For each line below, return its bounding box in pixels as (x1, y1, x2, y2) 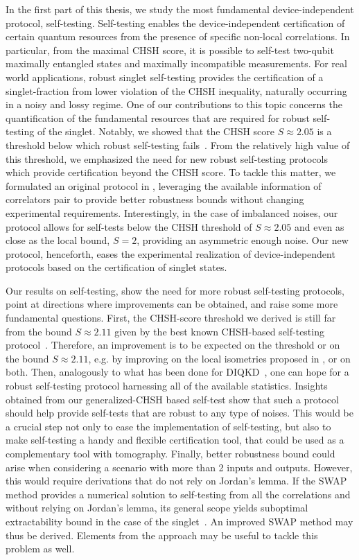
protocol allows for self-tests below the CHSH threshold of (6, 219, 252, 234)
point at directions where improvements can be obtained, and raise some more (6, 297, 338, 311)
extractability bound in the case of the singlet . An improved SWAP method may (6, 514, 353, 528)
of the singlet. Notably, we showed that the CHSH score (37, 124, 275, 139)
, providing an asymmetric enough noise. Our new (137, 233, 349, 247)
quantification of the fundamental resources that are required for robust (6, 110, 310, 125)
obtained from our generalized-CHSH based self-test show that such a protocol (6, 392, 339, 406)
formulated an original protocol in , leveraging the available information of (6, 178, 322, 193)
